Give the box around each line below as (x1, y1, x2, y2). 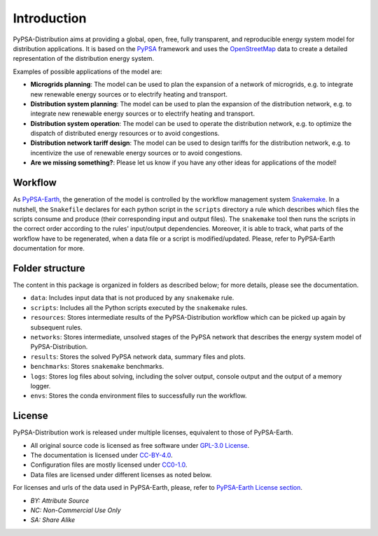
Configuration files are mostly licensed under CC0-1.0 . (30, 460, 188, 469)
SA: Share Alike (30, 516, 76, 524)
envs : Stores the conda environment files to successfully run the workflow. (30, 392, 248, 400)
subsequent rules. (30, 323, 83, 332)
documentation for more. (13, 244, 85, 253)
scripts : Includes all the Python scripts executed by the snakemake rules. (30, 303, 248, 311)
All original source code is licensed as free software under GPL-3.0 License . (30, 441, 250, 449)
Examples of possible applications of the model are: (13, 67, 162, 76)
